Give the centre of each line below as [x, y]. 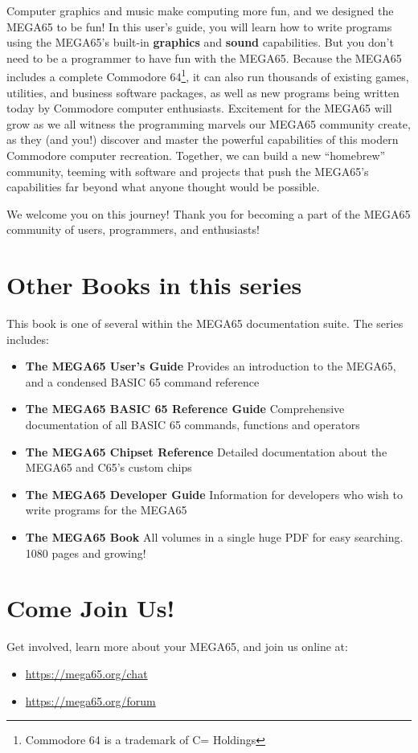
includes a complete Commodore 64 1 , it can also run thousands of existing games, [208, 76]
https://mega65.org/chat [86, 673]
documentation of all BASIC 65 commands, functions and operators [193, 425]
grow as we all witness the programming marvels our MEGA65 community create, [209, 123]
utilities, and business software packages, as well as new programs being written [203, 92]
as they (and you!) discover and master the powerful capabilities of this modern [203, 139]
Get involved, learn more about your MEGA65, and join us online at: [177, 647]
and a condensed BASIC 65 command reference [142, 381]
